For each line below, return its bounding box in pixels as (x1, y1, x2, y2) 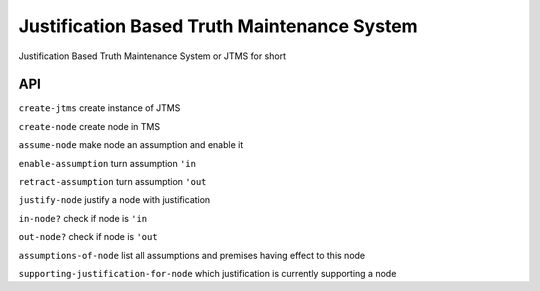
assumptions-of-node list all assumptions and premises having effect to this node (18, 249, 366, 261)
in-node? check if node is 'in (18, 212, 148, 224)
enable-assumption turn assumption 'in (18, 157, 197, 169)
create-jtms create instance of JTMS (18, 102, 181, 114)
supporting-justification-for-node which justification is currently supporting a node (18, 267, 397, 279)
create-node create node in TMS (18, 120, 160, 132)
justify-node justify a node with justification (18, 194, 211, 206)
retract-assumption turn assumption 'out (18, 176, 207, 188)
